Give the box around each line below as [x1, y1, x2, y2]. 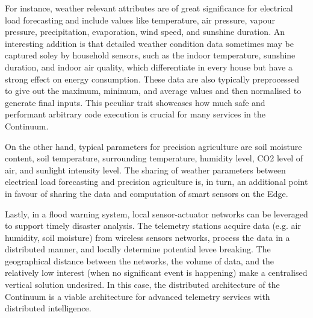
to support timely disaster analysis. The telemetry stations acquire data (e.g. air [5, 219, 301, 232]
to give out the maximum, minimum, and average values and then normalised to [5, 84, 302, 97]
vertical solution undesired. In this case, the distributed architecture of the [5, 278, 280, 291]
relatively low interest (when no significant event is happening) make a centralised [5, 266, 308, 279]
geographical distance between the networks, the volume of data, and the [5, 254, 274, 267]
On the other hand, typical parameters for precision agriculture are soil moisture [5, 140, 302, 152]
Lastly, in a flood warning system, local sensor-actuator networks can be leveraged [5, 207, 308, 220]
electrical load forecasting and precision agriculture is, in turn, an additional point [5, 175, 308, 188]
